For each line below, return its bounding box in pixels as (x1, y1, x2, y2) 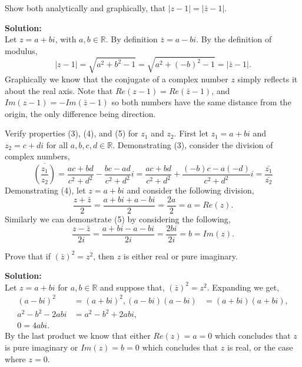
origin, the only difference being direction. (5, 107, 156, 119)
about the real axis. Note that (5, 84, 113, 96)
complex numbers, (5, 150, 70, 162)
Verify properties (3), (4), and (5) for (5, 127, 138, 139)
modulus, (5, 44, 38, 56)
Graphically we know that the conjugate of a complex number (5, 72, 228, 85)
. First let (174, 127, 208, 139)
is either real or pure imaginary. (123, 249, 238, 262)
